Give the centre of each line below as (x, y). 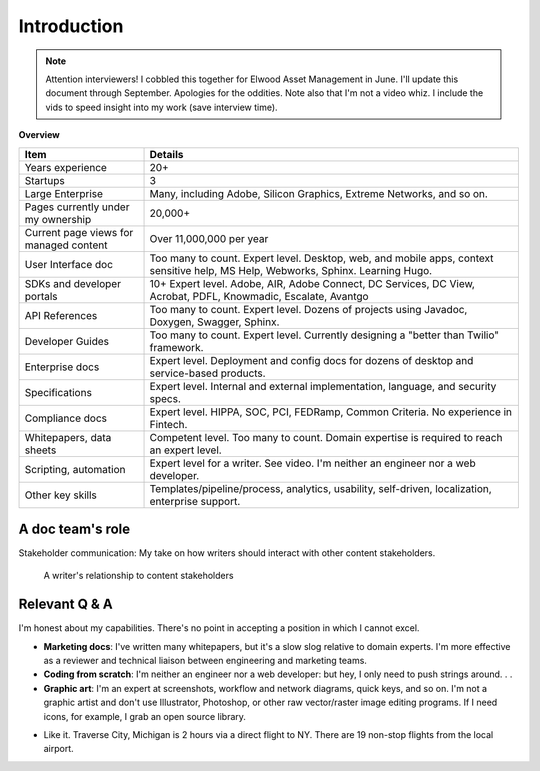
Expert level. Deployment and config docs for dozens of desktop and (311, 360)
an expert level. (185, 450)
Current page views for (79, 232)
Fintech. (168, 424)
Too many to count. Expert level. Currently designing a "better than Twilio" (324, 335)
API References (61, 315)
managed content (66, 245)
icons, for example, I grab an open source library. (145, 716)
